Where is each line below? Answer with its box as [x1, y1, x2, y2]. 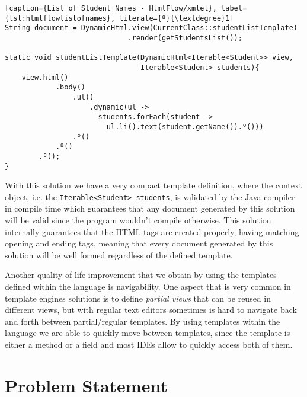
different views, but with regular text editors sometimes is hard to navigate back [5, 303, 297, 316]
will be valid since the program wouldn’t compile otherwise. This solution [5, 214, 271, 226]
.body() [55, 83, 86, 92]
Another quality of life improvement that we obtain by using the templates [5, 268, 277, 281]
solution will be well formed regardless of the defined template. [5, 248, 233, 261]
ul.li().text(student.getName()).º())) [106, 122, 264, 131]
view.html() [21, 73, 69, 82]
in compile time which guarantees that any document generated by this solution [5, 202, 295, 214]
